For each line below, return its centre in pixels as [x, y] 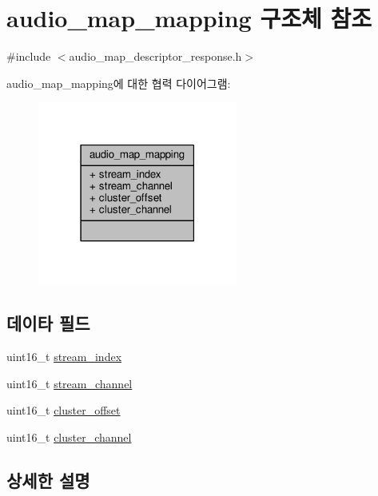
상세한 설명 [48, 480]
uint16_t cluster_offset [64, 410]
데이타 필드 [48, 323]
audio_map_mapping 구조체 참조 [189, 18]
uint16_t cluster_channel [69, 437]
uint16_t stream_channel [70, 383]
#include [29, 56]
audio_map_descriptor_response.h [155, 56]
